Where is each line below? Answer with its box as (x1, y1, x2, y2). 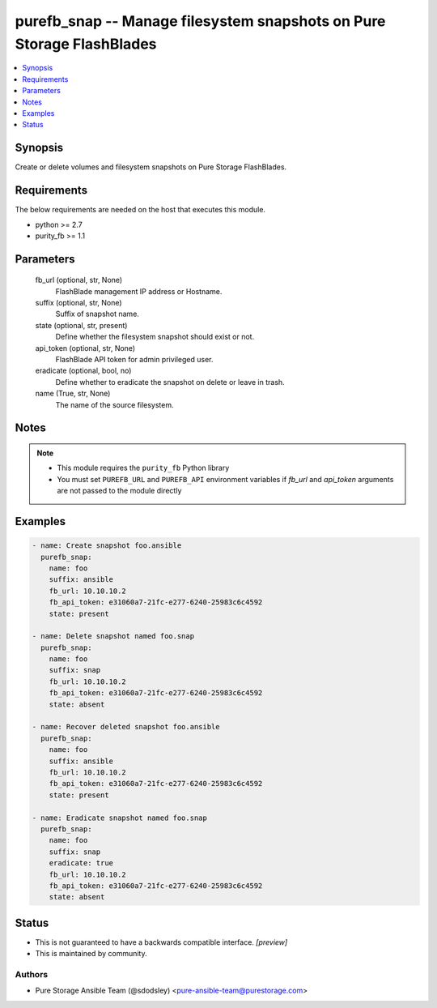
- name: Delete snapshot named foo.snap (32, 632, 194, 641)
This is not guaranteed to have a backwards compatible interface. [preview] (35, 937, 288, 947)
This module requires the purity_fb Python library (57, 463, 230, 473)
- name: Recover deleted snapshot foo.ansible (32, 722, 220, 732)
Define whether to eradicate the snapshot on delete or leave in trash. (55, 377, 285, 387)
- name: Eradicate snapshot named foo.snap (32, 813, 208, 822)
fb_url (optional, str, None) (35, 275, 123, 285)
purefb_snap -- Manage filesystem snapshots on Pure (15, 12, 386, 30)
